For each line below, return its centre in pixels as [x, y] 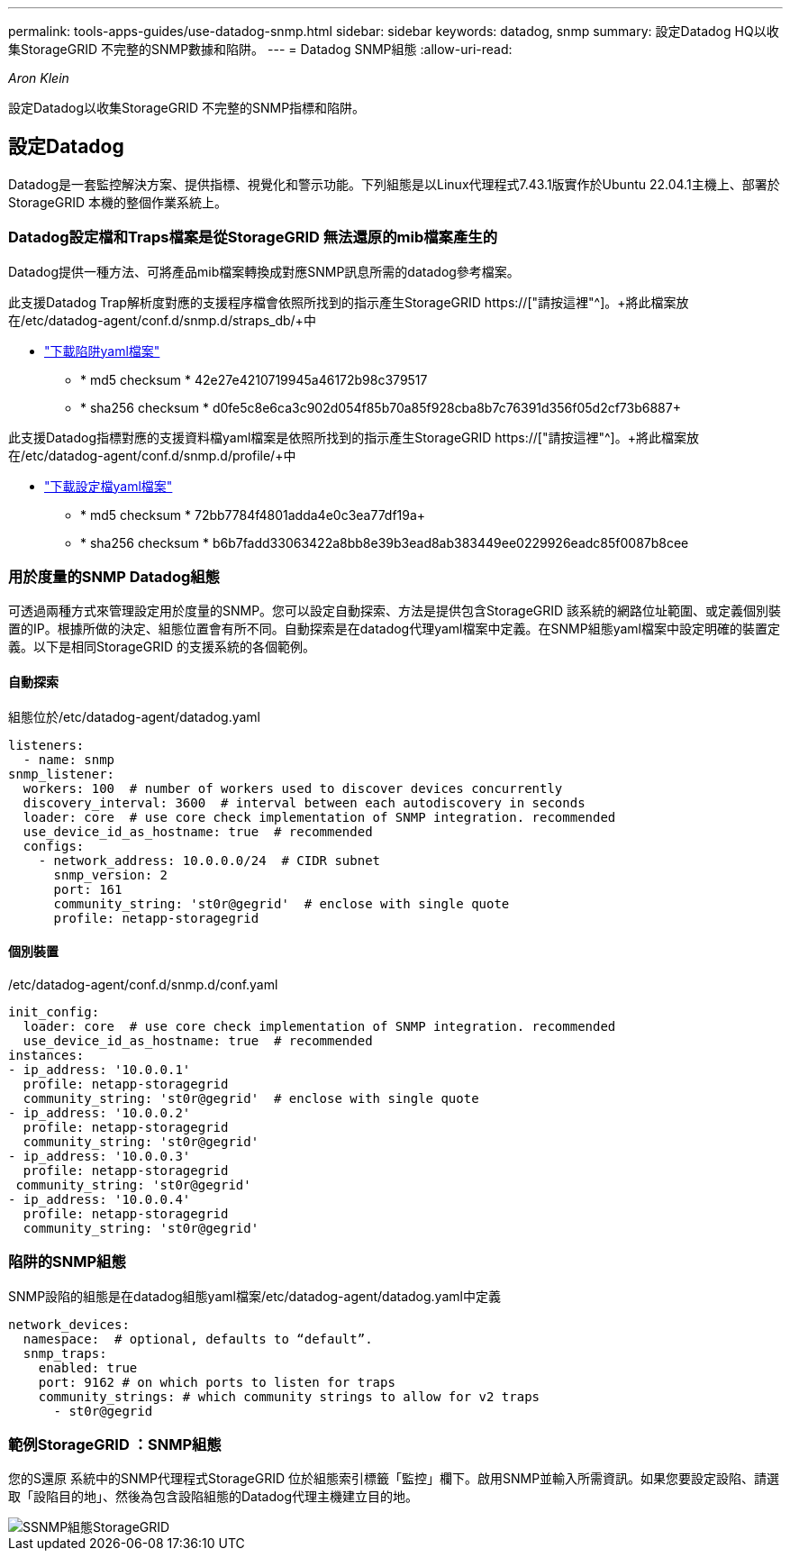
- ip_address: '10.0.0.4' [100, 1199]
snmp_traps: [65, 1353]
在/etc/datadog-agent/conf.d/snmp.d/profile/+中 [152, 455]
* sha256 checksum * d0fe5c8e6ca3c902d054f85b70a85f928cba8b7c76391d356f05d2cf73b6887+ [381, 407]
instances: [46, 1055]
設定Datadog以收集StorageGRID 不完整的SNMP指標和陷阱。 [187, 108]
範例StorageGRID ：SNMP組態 [115, 1444]
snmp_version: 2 [111, 875]
